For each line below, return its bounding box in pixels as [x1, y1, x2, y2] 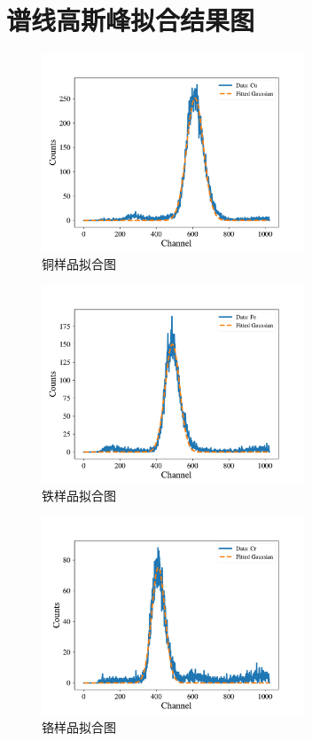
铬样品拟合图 [42, 717, 116, 736]
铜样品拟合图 [42, 255, 116, 273]
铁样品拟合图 [42, 486, 116, 505]
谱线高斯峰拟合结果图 [6, 2, 255, 38]
